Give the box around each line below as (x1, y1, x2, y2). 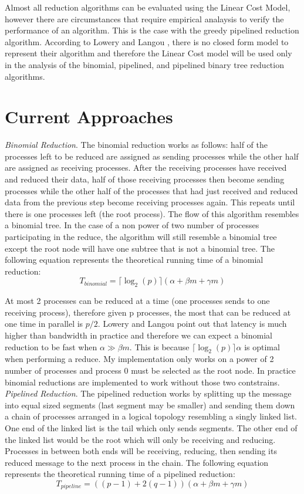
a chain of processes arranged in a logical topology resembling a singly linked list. (5, 410, 298, 422)
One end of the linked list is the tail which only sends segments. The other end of (5, 421, 298, 434)
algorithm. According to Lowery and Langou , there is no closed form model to (5, 35, 289, 48)
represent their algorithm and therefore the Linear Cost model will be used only (5, 47, 292, 59)
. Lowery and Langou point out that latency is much (97, 317, 287, 330)
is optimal (244, 340, 280, 353)
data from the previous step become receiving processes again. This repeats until (5, 196, 295, 208)
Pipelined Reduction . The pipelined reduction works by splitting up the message (5, 387, 292, 400)
